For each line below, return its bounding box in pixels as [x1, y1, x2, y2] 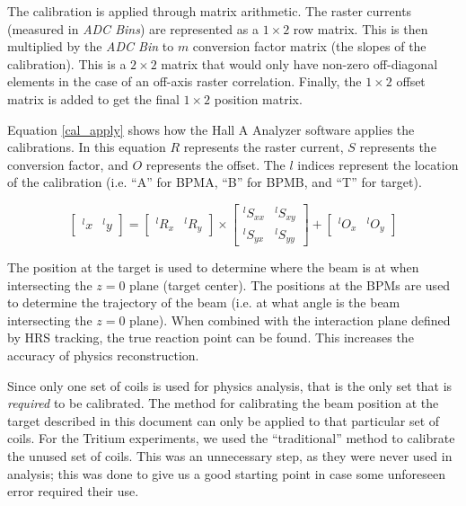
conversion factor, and [7, 155, 128, 173]
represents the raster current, [183, 138, 344, 156]
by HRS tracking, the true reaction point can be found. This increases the [7, 328, 414, 347]
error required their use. [7, 482, 139, 501]
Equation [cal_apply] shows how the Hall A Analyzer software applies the [7, 120, 415, 138]
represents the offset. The [145, 155, 286, 173]
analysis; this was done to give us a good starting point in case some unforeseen [7, 464, 446, 483]
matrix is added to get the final [7, 89, 180, 108]
